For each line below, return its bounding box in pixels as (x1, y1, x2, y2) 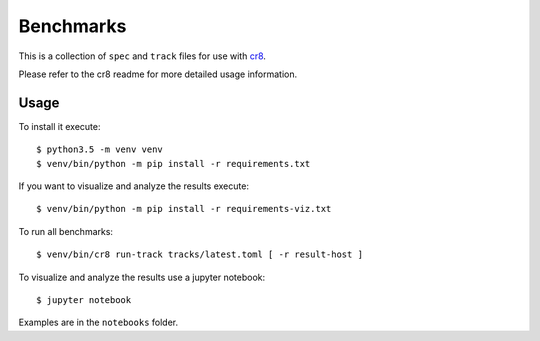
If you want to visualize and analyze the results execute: (18, 180, 250, 192)
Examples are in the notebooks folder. (18, 316, 179, 329)
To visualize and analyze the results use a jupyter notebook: (18, 271, 266, 283)
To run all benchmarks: (18, 225, 114, 237)
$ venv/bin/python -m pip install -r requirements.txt (36, 158, 311, 169)
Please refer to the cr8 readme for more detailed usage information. (18, 68, 298, 80)
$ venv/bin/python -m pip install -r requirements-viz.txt (36, 203, 332, 215)
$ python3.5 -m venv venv (36, 144, 164, 155)
